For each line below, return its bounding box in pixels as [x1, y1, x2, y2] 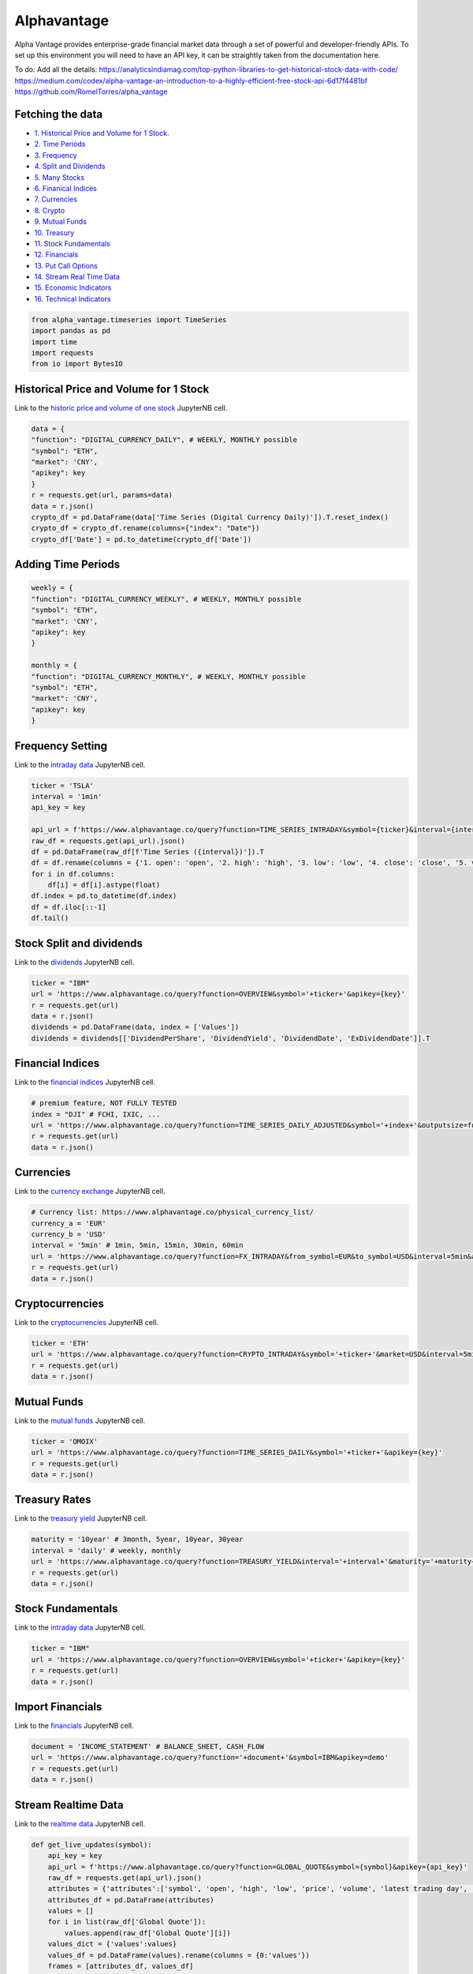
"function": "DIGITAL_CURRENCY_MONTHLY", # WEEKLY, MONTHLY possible [31, 672, 306, 681]
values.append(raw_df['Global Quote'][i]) [64, 1928, 232, 1938]
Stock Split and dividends [14, 936, 143, 950]
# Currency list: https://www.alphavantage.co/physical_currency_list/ [31, 1208, 315, 1217]
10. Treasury [34, 227, 75, 237]
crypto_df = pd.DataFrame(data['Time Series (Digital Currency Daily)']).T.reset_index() [31, 513, 389, 522]
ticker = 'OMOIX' [31, 1437, 99, 1446]
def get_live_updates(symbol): [31, 1840, 153, 1849]
